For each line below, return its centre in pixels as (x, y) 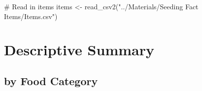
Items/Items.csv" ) (31, 16)
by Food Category (51, 80)
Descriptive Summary (79, 50)
